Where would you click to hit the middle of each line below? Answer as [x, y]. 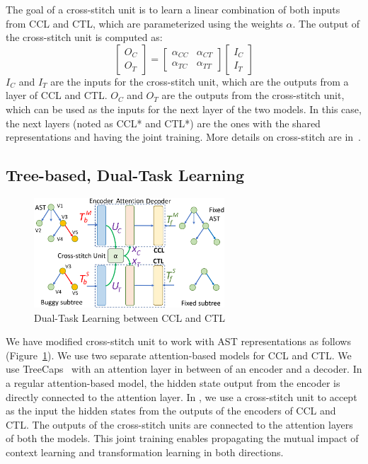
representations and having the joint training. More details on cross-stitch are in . [184, 137]
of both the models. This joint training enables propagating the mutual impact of [182, 438]
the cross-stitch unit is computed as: [84, 37]
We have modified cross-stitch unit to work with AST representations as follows [178, 341]
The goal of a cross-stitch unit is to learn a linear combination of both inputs [173, 9]
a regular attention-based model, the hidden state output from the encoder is [173, 382]
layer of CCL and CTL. [57, 95]
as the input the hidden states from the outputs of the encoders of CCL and [171, 411]
